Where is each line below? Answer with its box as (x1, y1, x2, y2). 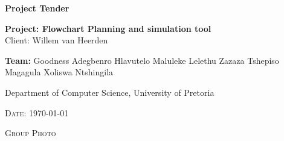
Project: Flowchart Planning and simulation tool (5, 22, 211, 34)
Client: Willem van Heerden (5, 34, 108, 46)
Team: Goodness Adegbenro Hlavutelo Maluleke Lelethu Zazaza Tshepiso (5, 54, 279, 66)
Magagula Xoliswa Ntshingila (5, 66, 114, 78)
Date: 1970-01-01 (5, 106, 69, 119)
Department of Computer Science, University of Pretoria (5, 86, 215, 98)
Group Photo (5, 127, 56, 139)
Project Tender (5, 2, 69, 14)
